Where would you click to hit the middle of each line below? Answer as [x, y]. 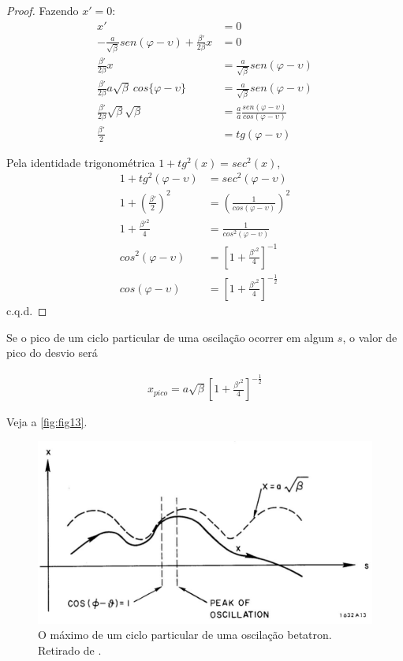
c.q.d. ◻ [27, 310]
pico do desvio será [52, 353]
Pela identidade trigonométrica [81, 162]
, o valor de [370, 337]
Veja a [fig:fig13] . [47, 422]
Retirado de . [70, 650]
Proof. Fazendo [43, 10]
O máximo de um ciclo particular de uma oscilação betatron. [185, 635]
